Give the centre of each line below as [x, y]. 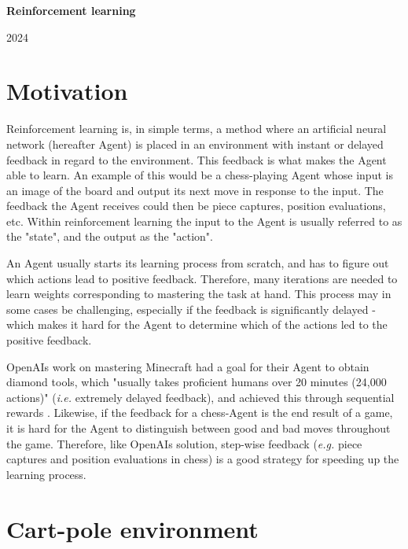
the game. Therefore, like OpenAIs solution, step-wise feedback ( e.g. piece [184, 443]
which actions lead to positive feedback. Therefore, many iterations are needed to [202, 278]
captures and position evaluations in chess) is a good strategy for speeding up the [203, 459]
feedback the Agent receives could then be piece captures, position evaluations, [196, 206]
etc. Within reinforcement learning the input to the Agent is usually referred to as [204, 221]
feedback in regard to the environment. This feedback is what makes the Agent [197, 159]
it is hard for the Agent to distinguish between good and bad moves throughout [198, 428]
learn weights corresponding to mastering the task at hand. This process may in [199, 294]
